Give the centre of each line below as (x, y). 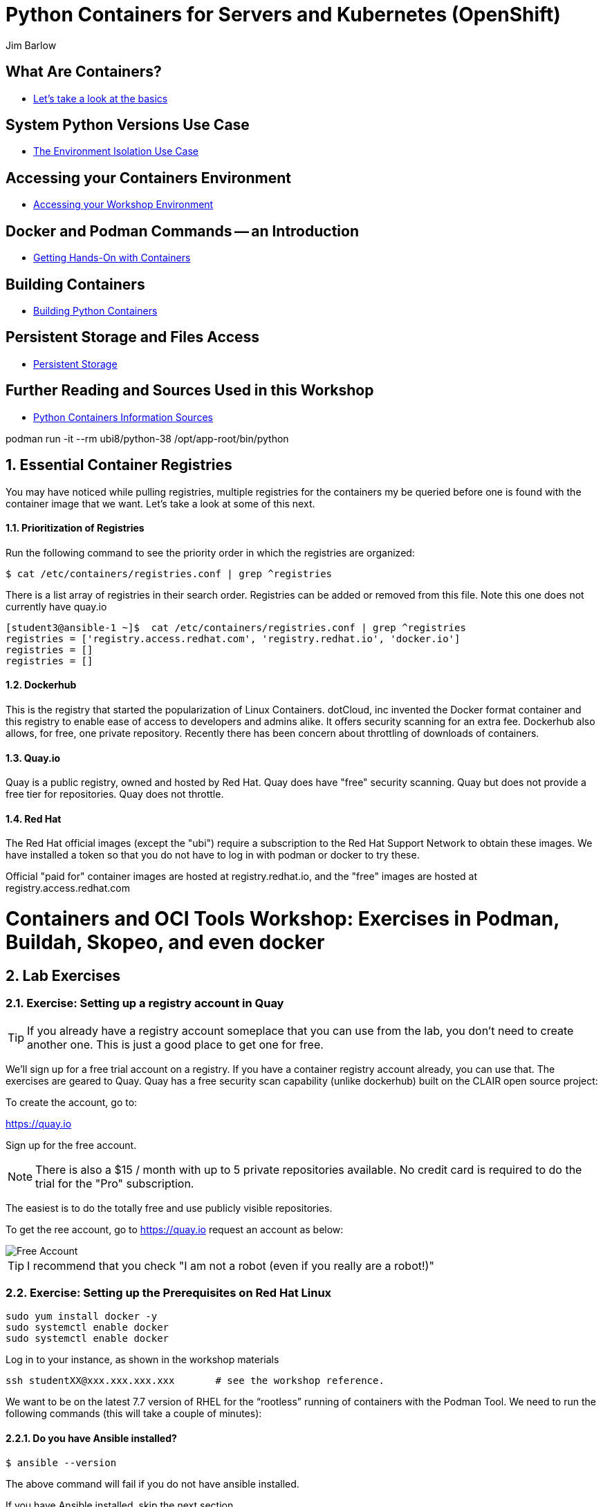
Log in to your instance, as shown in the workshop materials (142, 1360)
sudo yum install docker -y (82, 1317)
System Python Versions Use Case (128, 125)
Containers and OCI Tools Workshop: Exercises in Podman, (282, 919)
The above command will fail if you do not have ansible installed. (152, 1483)
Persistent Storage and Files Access (133, 337)
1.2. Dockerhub (41, 685)
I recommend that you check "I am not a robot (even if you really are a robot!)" (231, 1265)
